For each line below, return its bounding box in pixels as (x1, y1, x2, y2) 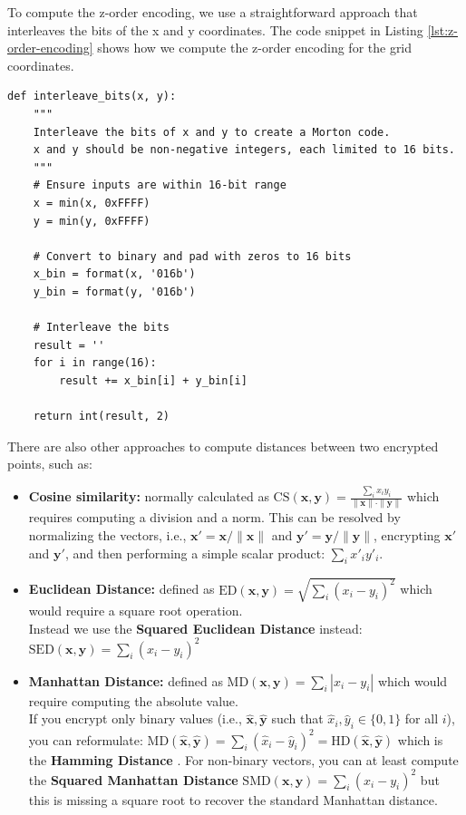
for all (404, 709, 439, 728)
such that (271, 709, 324, 728)
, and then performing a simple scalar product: (64, 543, 325, 562)
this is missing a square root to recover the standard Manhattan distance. (28, 790, 438, 809)
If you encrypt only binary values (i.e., (28, 709, 242, 728)
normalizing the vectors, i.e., (28, 526, 187, 545)
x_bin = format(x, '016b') (33, 267, 196, 281)
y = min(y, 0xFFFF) (33, 214, 150, 228)
